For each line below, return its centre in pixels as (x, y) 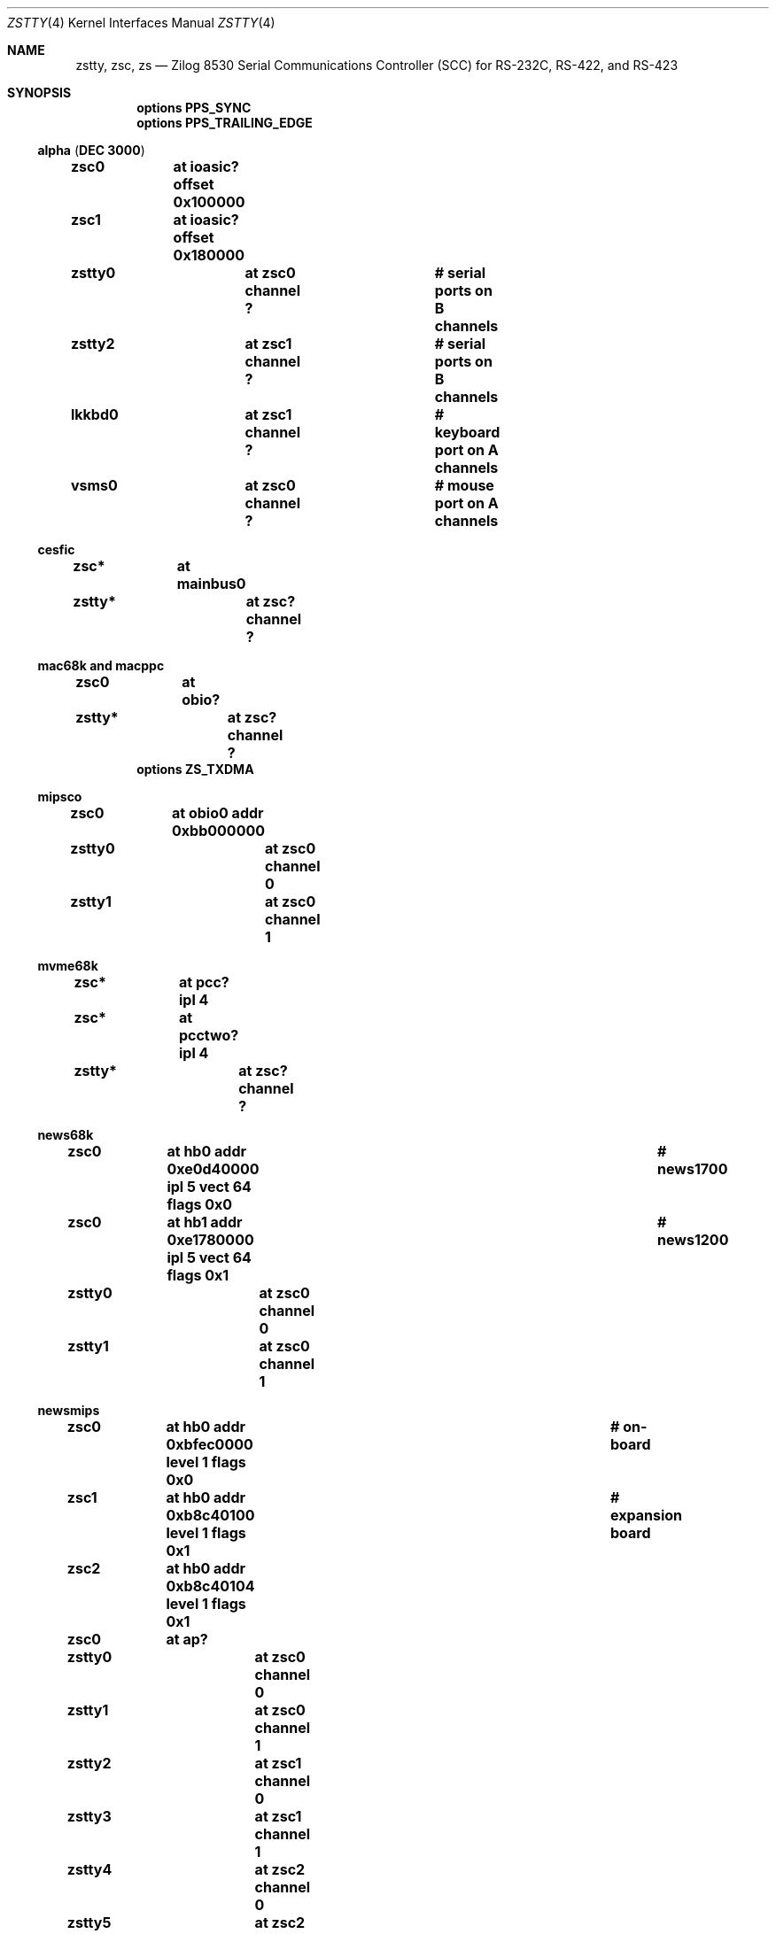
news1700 (693, 1169)
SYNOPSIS (39, 93)
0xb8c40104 (210, 1586)
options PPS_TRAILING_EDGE (225, 123)
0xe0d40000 (213, 1169)
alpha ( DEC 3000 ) (91, 150)
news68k (66, 1135)
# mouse (464, 485)
